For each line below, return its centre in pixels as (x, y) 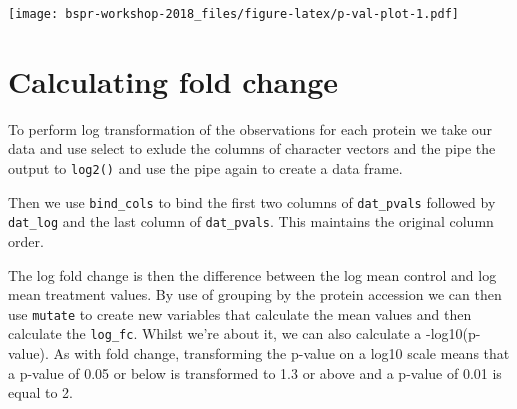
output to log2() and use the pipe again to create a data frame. (205, 167)
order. (26, 240)
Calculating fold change (173, 80)
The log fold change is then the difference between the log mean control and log (252, 274)
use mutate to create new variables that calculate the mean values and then (240, 313)
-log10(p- (453, 333)
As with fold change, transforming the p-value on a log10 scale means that (281, 353)
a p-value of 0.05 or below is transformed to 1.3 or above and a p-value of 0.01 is (255, 372)
